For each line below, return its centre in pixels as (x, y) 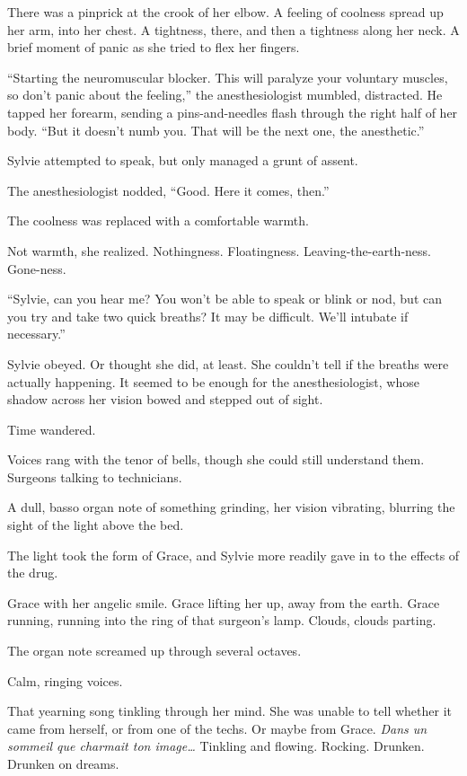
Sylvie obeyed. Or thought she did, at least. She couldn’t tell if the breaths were (228, 363)
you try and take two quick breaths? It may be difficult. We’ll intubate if (208, 316)
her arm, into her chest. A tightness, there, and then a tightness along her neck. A (233, 29)
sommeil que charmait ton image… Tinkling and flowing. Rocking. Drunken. (216, 746)
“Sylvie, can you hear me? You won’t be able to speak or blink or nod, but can (225, 299)
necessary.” (36, 334)
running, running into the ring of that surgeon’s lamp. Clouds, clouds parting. (222, 620)
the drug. (33, 573)
